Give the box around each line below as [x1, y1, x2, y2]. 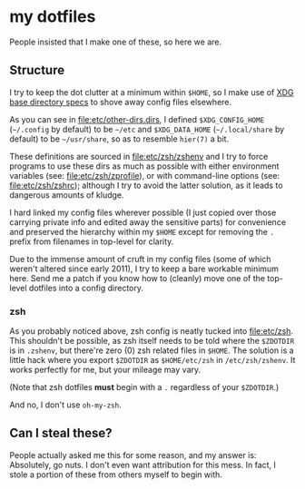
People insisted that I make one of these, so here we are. [9, 36, 222, 47]
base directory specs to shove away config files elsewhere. [9, 96, 232, 107]
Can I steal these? [9, 425, 113, 441]
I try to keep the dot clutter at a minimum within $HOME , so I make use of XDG [9, 86, 294, 97]
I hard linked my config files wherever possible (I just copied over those [9, 207, 277, 218]
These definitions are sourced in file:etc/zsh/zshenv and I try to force [9, 151, 269, 161]
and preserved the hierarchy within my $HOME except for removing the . [9, 226, 275, 237]
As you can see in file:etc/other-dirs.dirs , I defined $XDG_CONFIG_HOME [9, 113, 265, 124]
